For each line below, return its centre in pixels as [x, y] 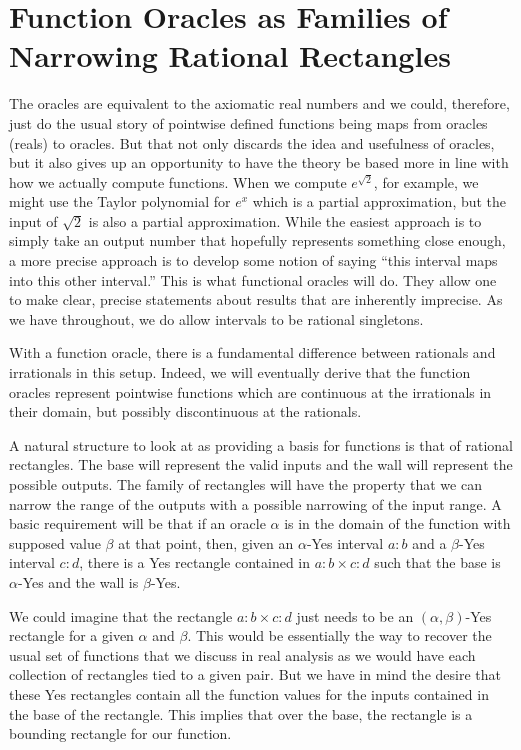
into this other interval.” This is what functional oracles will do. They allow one [253, 279]
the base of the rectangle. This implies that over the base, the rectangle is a [241, 713]
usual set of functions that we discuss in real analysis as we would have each [242, 654]
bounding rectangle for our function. [120, 733]
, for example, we [426, 181]
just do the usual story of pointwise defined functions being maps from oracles [248, 122]
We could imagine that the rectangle [121, 615]
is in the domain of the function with [397, 523]
